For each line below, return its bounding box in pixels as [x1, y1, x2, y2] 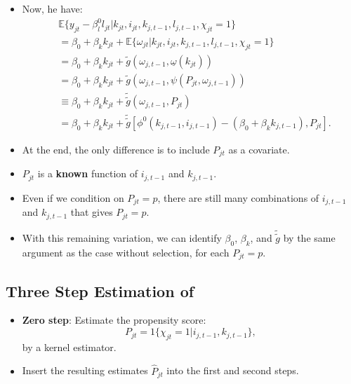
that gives [70, 205, 113, 219]
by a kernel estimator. [22, 339, 117, 354]
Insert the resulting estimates [22, 363, 148, 378]
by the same [283, 231, 336, 245]
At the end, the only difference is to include [22, 142, 210, 156]
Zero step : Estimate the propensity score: [22, 313, 206, 327]
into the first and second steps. [166, 363, 299, 378]
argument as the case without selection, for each [22, 245, 230, 259]
